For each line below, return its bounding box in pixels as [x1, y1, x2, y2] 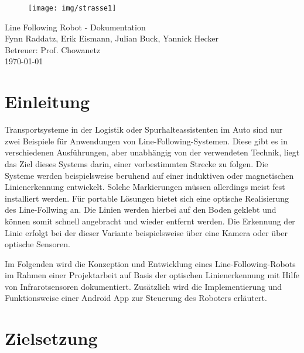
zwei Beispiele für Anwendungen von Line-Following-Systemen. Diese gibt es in [5, 134, 288, 147]
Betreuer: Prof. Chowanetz [5, 43, 101, 56]
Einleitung [5, 89, 90, 113]
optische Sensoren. [5, 238, 70, 250]
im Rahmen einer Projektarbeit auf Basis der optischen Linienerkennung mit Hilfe [5, 269, 299, 281]
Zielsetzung [5, 326, 98, 350]
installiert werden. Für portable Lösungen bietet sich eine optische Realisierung [5, 192, 289, 204]
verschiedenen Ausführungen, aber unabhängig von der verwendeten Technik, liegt [5, 146, 300, 158]
